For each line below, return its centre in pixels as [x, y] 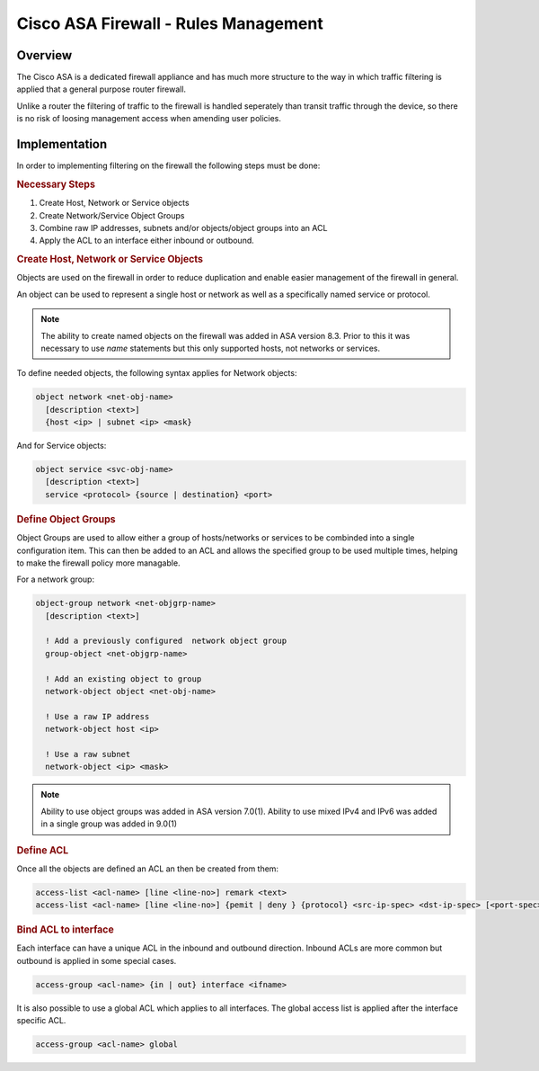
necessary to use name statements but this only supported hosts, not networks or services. [211, 348]
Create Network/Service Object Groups [112, 215]
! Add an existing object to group [124, 678]
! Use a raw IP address [97, 716]
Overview [44, 55]
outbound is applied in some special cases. [97, 960]
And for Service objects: [62, 446]
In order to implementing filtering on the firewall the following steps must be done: [168, 165]
